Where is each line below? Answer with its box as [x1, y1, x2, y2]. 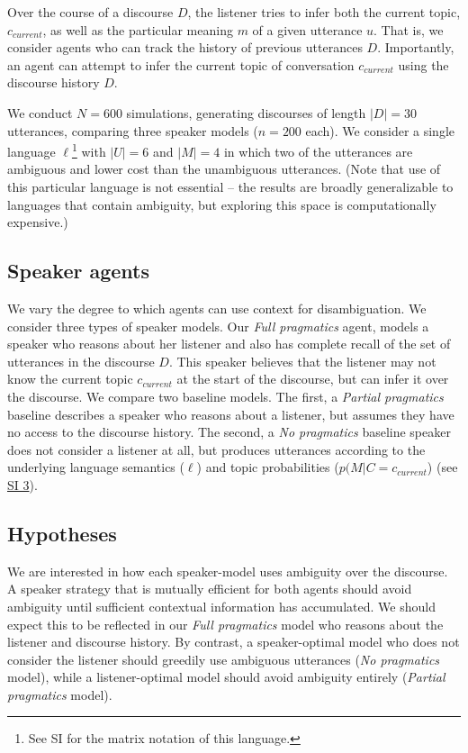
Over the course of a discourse [7, 3, 174, 21]
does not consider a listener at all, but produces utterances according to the [7, 440, 426, 458]
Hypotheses [7, 519, 117, 547]
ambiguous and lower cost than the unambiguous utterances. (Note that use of [7, 159, 441, 178]
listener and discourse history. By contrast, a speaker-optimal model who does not [7, 632, 460, 651]
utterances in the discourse [7, 351, 155, 370]
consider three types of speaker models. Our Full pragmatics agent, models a [7, 316, 429, 335]
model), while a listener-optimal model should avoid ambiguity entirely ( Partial [7, 667, 445, 686]
